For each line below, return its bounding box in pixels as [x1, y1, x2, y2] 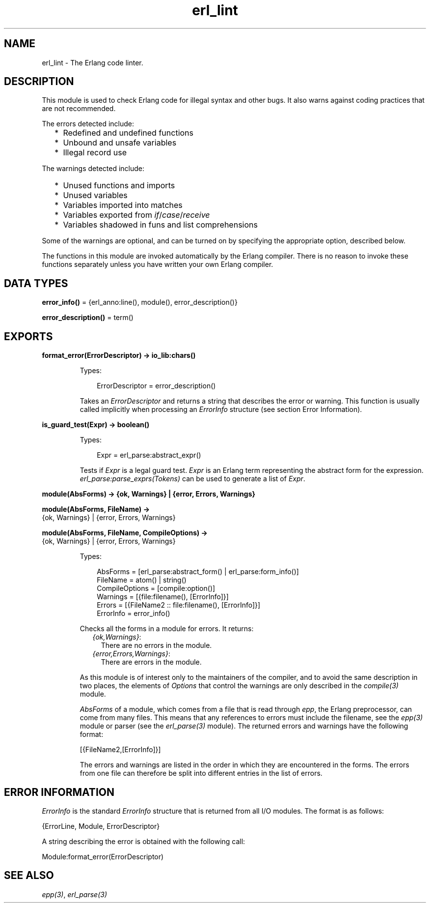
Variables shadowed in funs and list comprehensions [63, 220, 258, 230]
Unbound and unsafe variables [63, 138, 177, 148]
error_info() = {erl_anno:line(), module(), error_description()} [42, 298, 238, 307]
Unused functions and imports [63, 180, 175, 191]
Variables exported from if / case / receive [63, 210, 210, 220]
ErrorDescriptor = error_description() [97, 381, 216, 390]
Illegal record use [63, 147, 127, 158]
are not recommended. [42, 104, 116, 113]
